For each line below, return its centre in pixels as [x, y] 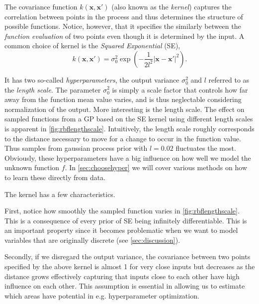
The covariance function [41, 6]
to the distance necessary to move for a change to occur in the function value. [123, 138]
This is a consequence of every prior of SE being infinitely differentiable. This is [126, 220]
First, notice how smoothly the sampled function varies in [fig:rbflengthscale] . [122, 211]
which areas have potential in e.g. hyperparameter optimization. [102, 295]
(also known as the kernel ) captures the [172, 6]
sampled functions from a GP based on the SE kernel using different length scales [129, 119]
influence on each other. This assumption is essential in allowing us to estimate [125, 286]
